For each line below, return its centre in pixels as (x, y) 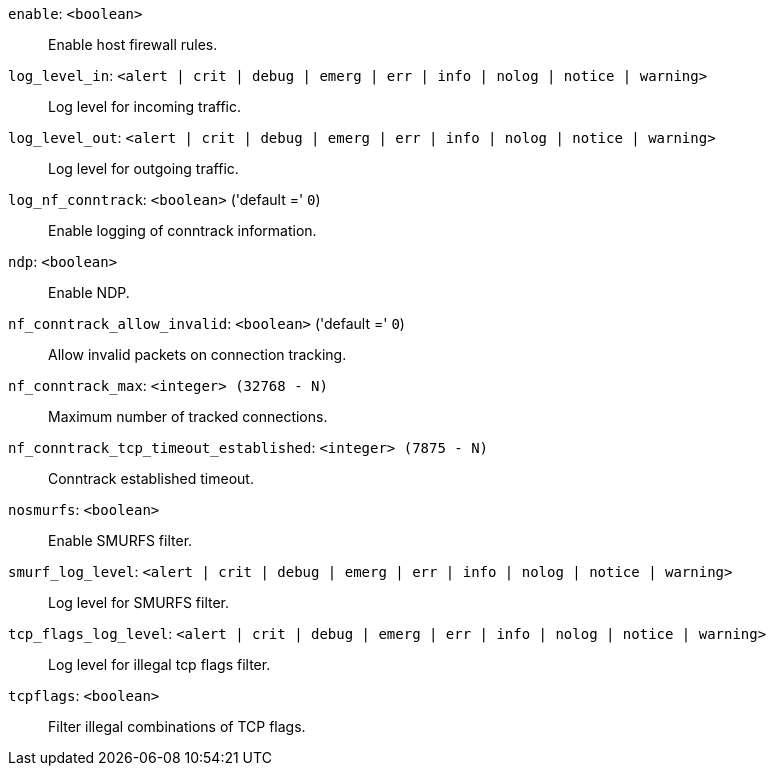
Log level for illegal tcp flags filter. (159, 664)
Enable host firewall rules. (133, 44)
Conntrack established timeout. (151, 478)
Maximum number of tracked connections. (188, 416)
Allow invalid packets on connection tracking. (197, 354)
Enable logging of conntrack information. (182, 230)
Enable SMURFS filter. (120, 540)
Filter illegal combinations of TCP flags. (177, 726)
